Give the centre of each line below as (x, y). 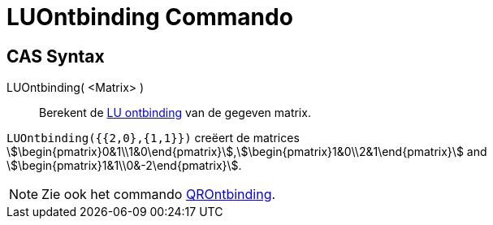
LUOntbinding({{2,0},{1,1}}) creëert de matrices (153, 138)
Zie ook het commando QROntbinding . (159, 195)
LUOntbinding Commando (150, 17)
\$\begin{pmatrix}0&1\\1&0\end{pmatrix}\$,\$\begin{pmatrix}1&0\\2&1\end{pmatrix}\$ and (247, 152)
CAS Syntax (56, 56)
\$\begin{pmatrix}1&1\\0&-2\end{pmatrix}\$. (124, 166)
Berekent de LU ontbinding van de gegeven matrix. (175, 113)
